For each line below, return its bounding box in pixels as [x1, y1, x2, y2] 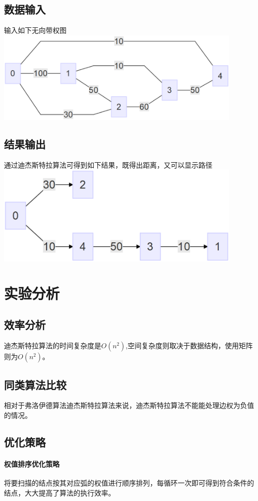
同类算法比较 [4, 377, 66, 392]
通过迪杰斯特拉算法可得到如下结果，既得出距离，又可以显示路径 [4, 159, 212, 170]
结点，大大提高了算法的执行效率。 [4, 487, 115, 498]
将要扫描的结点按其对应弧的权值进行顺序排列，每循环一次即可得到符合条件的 [4, 478, 254, 488]
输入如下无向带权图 [4, 25, 66, 35]
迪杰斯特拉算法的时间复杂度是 [4, 340, 101, 351]
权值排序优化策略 [4, 458, 60, 469]
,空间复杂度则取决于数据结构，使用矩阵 [126, 340, 253, 351]
